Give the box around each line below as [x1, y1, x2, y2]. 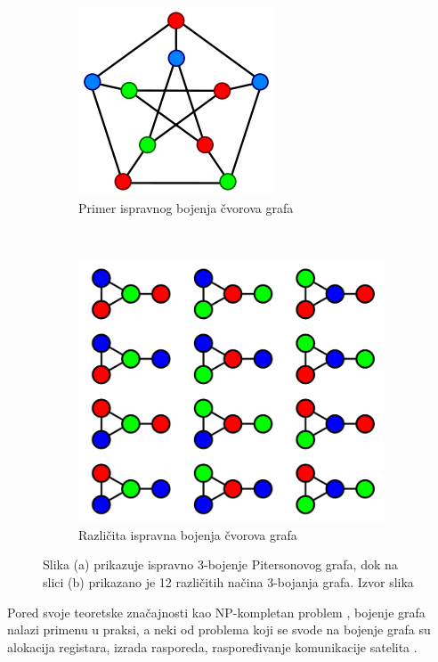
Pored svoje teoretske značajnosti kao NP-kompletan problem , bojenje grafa [7, 602, 426, 621]
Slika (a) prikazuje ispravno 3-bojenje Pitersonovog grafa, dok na [43, 555, 398, 574]
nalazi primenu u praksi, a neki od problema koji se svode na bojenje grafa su [7, 620, 431, 639]
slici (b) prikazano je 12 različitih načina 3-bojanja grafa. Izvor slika [43, 572, 414, 591]
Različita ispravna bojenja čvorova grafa [78, 525, 297, 543]
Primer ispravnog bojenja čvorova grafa [78, 198, 294, 217]
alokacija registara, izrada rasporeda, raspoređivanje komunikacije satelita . [7, 637, 418, 656]
